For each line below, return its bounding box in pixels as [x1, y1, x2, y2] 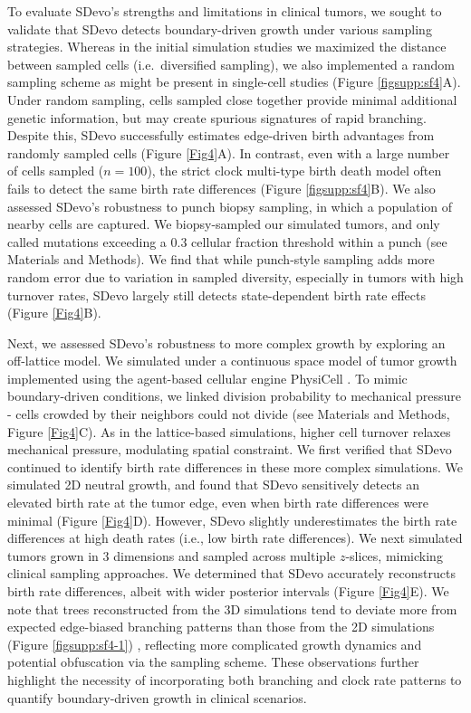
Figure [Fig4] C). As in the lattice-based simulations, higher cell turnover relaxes [7, 422, 451, 441]
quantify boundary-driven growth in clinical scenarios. [7, 688, 307, 707]
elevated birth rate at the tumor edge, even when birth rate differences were [7, 493, 429, 512]
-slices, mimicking [345, 546, 443, 565]
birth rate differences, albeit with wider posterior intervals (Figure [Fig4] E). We [7, 582, 449, 600]
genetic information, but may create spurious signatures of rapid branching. [7, 108, 427, 127]
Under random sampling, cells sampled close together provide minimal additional [7, 90, 457, 109]
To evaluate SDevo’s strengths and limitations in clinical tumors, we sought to [7, 2, 442, 20]
